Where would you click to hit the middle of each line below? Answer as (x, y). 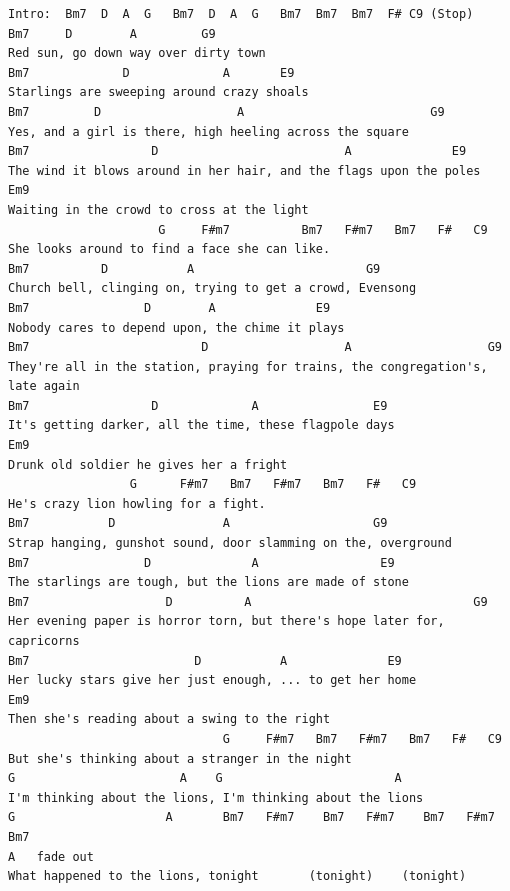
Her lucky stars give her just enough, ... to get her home (212, 680)
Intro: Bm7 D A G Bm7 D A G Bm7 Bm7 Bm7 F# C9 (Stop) (241, 14)
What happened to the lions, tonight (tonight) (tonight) (237, 876)
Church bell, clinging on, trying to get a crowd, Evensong (212, 288)
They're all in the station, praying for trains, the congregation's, (248, 366)
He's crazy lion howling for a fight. (137, 503)
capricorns (44, 641)
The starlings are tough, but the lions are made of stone (208, 582)
